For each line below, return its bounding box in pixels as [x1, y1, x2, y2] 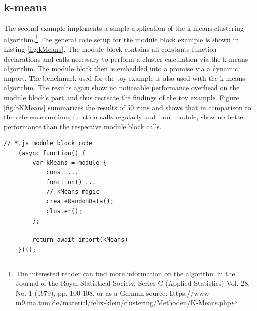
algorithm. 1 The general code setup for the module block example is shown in [4, 33, 239, 44]
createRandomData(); [46, 197, 114, 205]
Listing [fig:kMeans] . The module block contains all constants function [4, 44, 217, 54]
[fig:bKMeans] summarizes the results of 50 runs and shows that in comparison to [4, 102, 251, 112]
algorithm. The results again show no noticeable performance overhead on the [4, 82, 240, 93]
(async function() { [18, 149, 86, 156]
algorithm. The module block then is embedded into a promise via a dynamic [4, 63, 238, 74]
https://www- [169, 287, 212, 298]
